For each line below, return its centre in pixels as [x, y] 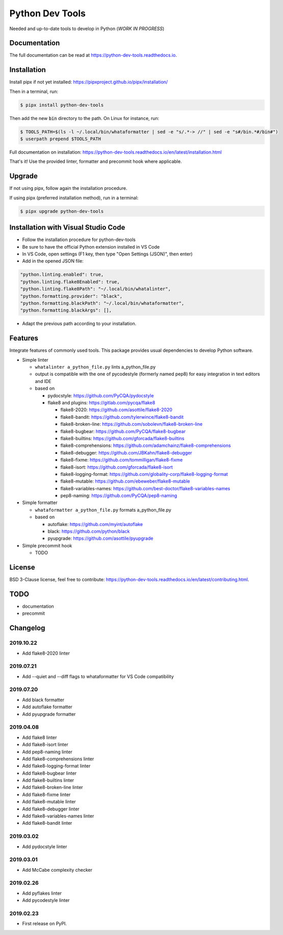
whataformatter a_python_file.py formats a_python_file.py [103, 510]
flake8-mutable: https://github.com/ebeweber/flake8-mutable [125, 481]
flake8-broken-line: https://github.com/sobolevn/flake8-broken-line [132, 424]
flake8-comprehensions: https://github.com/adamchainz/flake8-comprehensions [146, 446]
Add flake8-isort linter [45, 745]
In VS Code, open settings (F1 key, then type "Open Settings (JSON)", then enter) [108, 254]
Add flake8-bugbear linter [49, 773]
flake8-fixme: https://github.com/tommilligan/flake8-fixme [122, 460]
